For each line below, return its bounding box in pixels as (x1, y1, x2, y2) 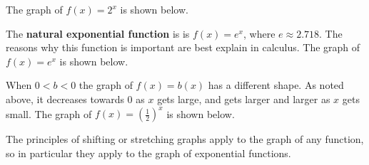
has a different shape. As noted (208, 78, 344, 92)
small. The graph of (6, 106, 92, 121)
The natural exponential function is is (6, 26, 190, 41)
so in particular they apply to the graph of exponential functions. (6, 145, 291, 160)
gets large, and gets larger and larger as (157, 91, 330, 106)
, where (243, 26, 276, 41)
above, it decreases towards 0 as (6, 91, 145, 106)
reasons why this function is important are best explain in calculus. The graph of (6, 40, 360, 55)
